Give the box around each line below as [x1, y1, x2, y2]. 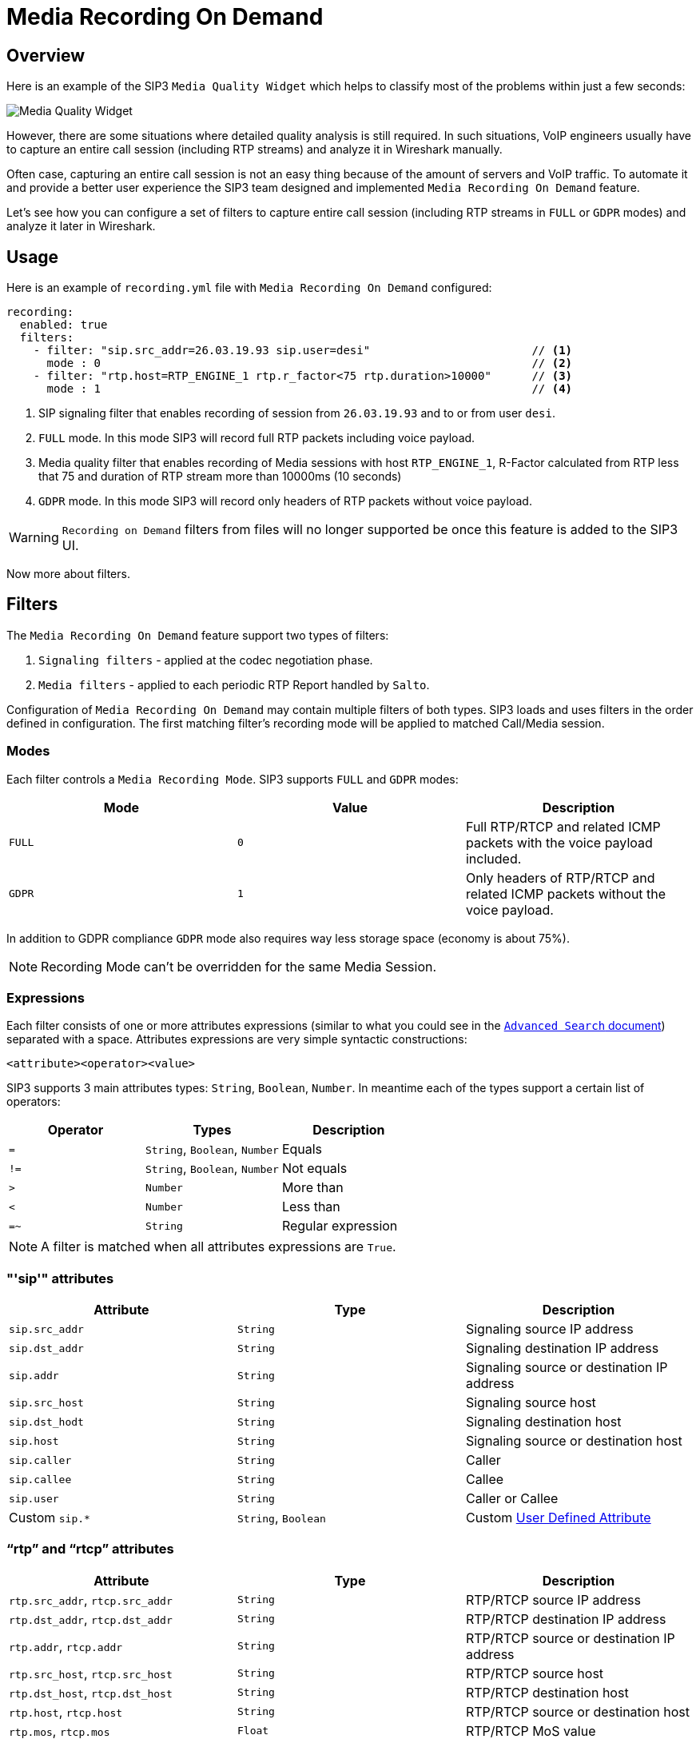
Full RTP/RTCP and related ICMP [465, 818, 661, 835]
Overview [6, 45, 86, 66]
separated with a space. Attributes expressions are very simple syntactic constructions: [6, 1032, 467, 1047]
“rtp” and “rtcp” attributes [6, 1541, 174, 1558]
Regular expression [281, 1218, 398, 1234]
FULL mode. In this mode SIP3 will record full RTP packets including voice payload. [38, 431, 475, 445]
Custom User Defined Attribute [465, 1510, 651, 1526]
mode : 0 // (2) [46, 357, 573, 370]
